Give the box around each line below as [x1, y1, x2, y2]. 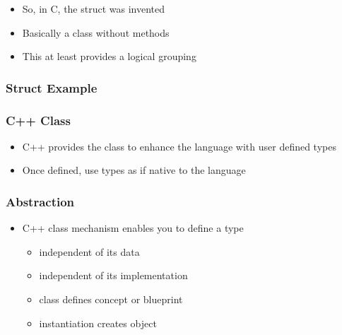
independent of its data [39, 244, 140, 259]
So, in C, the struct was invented [22, 1, 165, 16]
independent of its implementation [39, 268, 188, 283]
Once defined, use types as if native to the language [22, 163, 246, 177]
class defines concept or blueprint [39, 292, 183, 307]
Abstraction [6, 192, 75, 210]
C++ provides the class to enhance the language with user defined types [22, 139, 336, 153]
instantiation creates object [39, 315, 157, 330]
